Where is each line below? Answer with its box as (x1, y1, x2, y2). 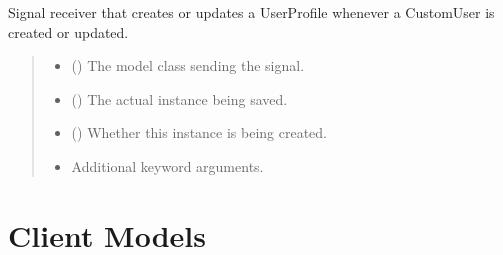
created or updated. (8, 21, 129, 42)
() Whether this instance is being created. (71, 122, 328, 143)
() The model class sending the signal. (71, 55, 305, 76)
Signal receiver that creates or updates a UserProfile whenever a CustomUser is (8, 2, 495, 22)
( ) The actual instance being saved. (71, 88, 288, 109)
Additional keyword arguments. (71, 155, 264, 176)
